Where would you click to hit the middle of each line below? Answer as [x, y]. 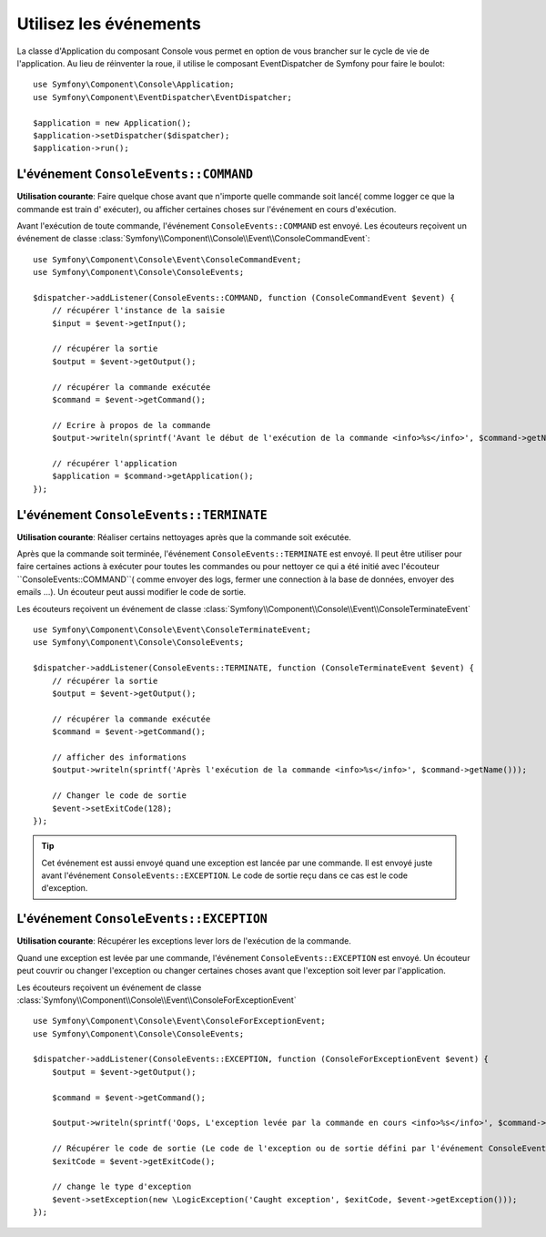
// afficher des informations [119, 757]
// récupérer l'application [114, 463]
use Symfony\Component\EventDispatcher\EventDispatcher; [163, 97]
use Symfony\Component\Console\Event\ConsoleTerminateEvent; [172, 630]
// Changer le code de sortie [119, 796]
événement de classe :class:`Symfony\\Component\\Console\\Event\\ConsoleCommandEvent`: [193, 239]
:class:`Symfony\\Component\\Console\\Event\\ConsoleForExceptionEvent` [157, 1000]
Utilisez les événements [109, 24]
